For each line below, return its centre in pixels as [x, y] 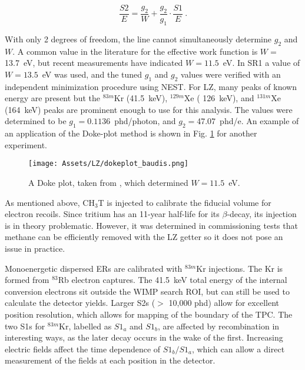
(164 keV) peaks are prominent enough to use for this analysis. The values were [149, 109]
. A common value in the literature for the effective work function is [135, 51]
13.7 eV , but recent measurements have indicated [94, 63]
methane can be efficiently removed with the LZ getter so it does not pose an [144, 237]
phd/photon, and [145, 121]
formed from [27, 280]
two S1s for [25, 326]
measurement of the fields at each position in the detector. [110, 360]
